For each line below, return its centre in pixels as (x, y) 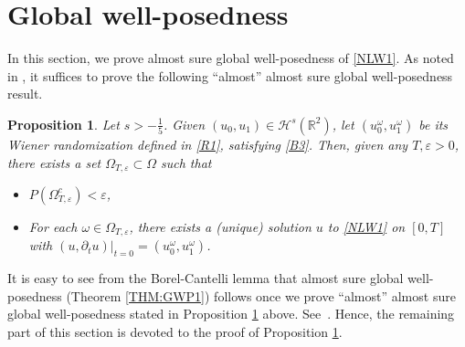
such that (186, 162)
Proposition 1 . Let (63, 124)
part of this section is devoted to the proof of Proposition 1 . (175, 331)
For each (53, 226)
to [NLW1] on (366, 226)
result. (25, 94)
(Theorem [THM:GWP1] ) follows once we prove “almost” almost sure (261, 295)
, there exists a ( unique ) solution (220, 226)
